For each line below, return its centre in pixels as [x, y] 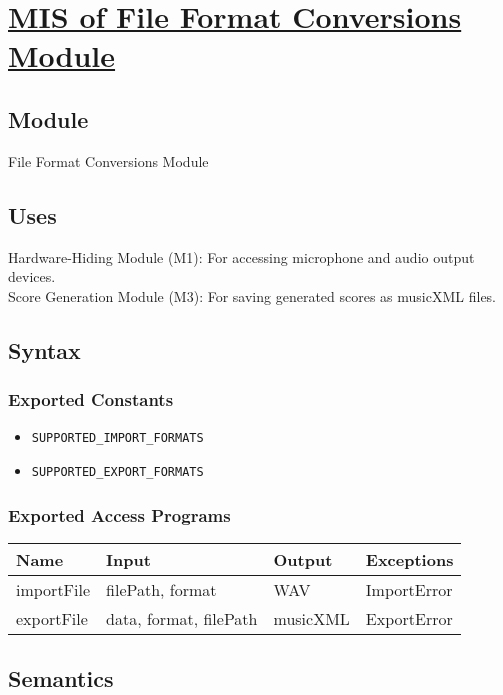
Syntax [44, 349]
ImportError [409, 589]
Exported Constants [91, 399]
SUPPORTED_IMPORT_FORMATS [117, 438]
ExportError [409, 618]
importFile [53, 589]
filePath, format [161, 589]
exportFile [52, 618]
